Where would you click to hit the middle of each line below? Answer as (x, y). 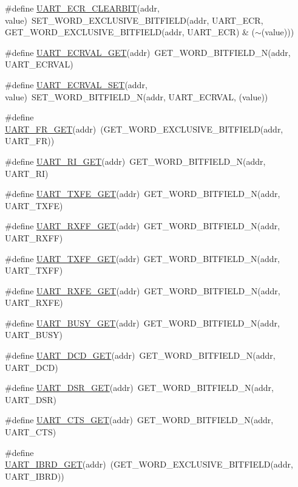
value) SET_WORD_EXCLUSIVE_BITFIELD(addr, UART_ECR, (134, 20)
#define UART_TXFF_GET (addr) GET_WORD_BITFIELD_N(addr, (143, 258)
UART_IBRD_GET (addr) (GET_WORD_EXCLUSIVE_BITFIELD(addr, (149, 464)
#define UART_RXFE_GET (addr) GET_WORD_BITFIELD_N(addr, (143, 290)
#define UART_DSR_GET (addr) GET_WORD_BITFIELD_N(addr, (139, 388)
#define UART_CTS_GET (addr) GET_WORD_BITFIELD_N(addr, (139, 420)
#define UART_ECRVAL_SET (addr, (76, 84)
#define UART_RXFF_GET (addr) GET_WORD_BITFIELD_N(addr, (143, 226)
